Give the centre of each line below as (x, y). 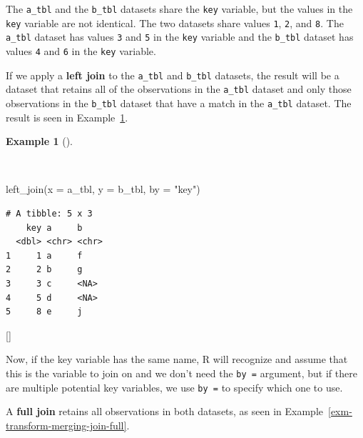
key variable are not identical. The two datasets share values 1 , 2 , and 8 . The (175, 23)
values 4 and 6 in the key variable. (81, 50)
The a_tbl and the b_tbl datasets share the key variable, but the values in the (179, 9)
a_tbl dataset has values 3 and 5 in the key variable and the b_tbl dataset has (180, 37)
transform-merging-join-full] (66, 425)
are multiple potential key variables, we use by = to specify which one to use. (174, 387)
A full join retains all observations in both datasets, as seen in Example (164, 411)
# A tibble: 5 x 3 (49, 213)
